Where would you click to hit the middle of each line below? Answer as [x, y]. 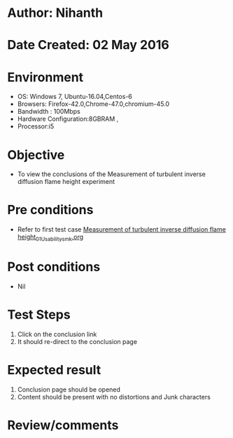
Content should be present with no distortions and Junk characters [114, 397]
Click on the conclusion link [57, 334]
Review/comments [63, 425]
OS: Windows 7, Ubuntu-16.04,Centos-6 [75, 97]
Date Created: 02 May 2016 [88, 45]
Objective [36, 155]
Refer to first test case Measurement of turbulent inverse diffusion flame [121, 230]
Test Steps [39, 315]
